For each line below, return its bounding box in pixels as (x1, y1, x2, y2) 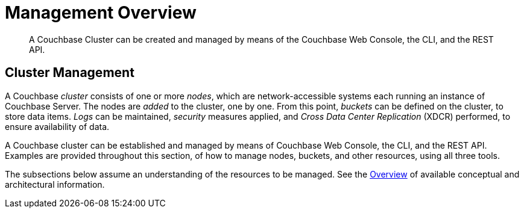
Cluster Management (5, 65, 134, 81)
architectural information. (5, 179, 105, 190)
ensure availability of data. (5, 121, 110, 132)
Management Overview (5, 2, 197, 23)
